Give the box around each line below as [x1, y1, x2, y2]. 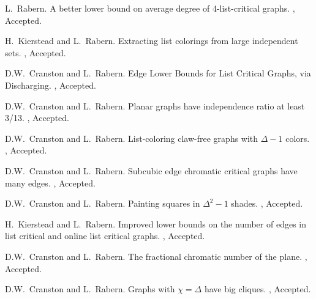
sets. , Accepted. [5, 46, 66, 59]
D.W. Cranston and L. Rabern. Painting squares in [5, 197, 200, 210]
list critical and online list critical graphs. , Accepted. [5, 229, 205, 242]
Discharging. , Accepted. [5, 78, 96, 91]
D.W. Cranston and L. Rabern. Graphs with [5, 282, 175, 295]
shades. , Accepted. [231, 197, 303, 210]
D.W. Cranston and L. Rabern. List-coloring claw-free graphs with [5, 131, 258, 144]
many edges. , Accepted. [5, 176, 96, 189]
